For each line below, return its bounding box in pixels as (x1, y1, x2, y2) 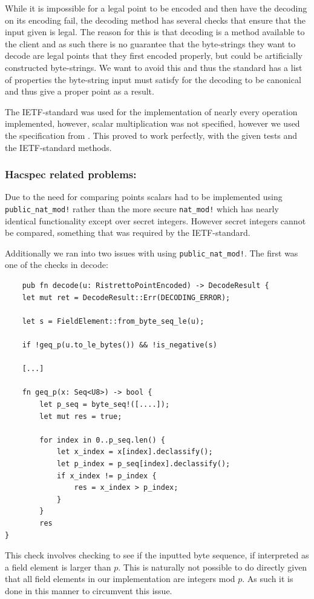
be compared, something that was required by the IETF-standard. (5, 226, 250, 239)
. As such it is (242, 572, 293, 585)
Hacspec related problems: (5, 167, 137, 182)
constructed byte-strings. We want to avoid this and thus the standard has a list (5, 61, 303, 73)
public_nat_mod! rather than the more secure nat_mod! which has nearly (5, 202, 279, 215)
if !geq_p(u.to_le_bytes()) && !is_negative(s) (22, 341, 217, 349)
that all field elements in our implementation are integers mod (5, 572, 235, 585)
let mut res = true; (39, 412, 122, 421)
